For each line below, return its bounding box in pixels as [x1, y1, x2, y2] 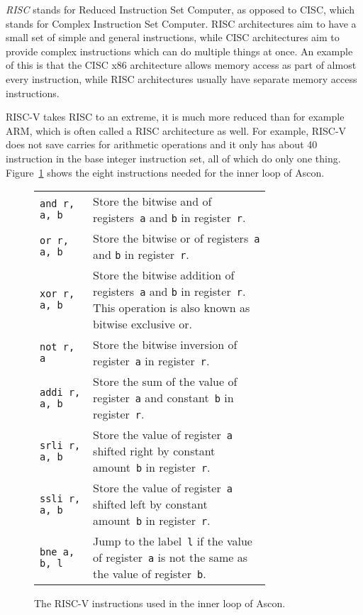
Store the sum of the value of [93, 373, 238, 390]
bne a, [40, 545, 75, 558]
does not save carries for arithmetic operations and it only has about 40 [6, 137, 318, 152]
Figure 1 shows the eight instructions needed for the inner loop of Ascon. [6, 165, 325, 179]
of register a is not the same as [93, 549, 248, 566]
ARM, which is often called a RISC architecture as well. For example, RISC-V [6, 123, 347, 138]
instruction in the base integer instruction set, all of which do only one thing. [6, 150, 341, 165]
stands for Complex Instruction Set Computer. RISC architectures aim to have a [6, 16, 357, 31]
